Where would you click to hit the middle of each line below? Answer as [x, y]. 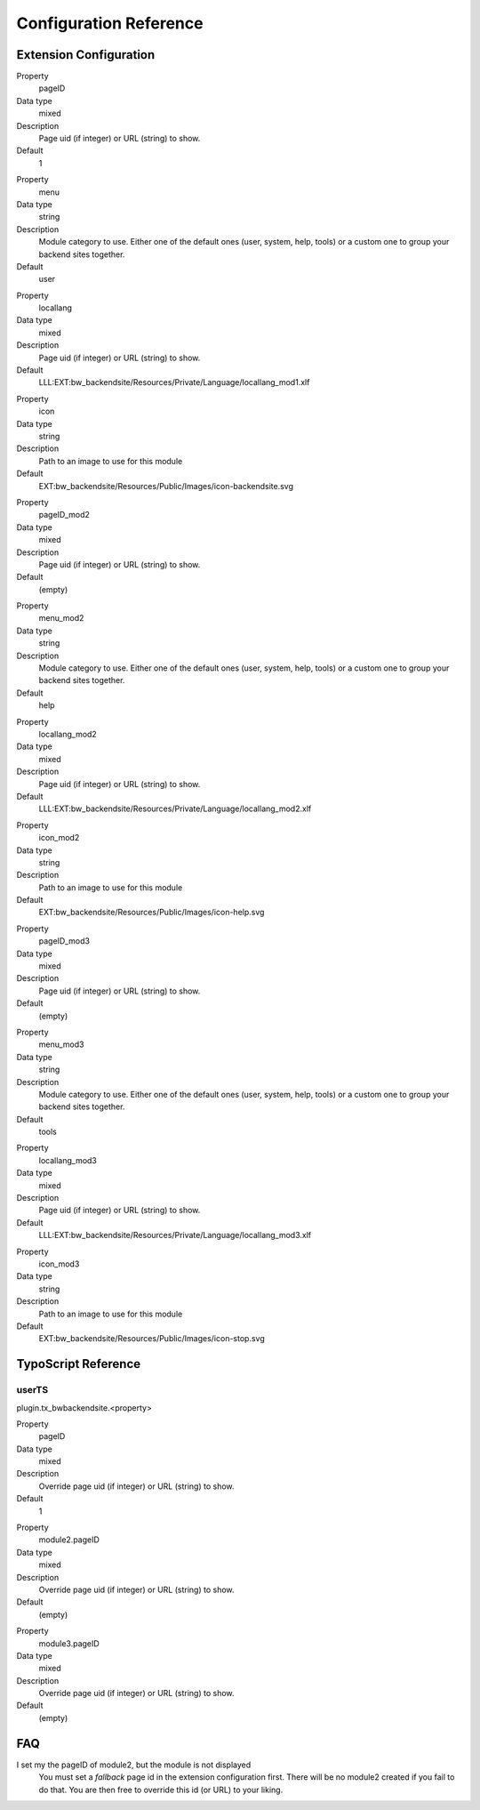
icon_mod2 [59, 838]
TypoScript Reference [79, 1364]
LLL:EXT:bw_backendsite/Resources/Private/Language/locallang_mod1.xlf [174, 382]
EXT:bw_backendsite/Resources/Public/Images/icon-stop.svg [152, 1339]
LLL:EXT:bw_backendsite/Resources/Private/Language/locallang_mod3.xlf [175, 1235]
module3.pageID [69, 1643]
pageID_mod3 [64, 941]
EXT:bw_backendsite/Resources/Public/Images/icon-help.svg [152, 913]
